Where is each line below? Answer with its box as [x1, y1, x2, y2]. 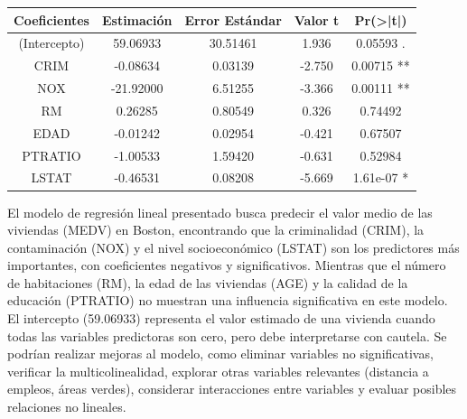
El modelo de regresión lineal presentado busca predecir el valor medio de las [7, 202, 433, 221]
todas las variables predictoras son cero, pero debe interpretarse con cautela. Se [7, 326, 447, 345]
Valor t [294, 10, 340, 29]
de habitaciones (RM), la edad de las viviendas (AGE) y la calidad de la [7, 273, 408, 292]
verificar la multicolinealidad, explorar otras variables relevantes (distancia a [7, 361, 429, 380]
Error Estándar [184, 10, 282, 29]
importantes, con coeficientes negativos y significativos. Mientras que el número [7, 256, 446, 275]
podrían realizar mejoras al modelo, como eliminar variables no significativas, [7, 344, 434, 363]
